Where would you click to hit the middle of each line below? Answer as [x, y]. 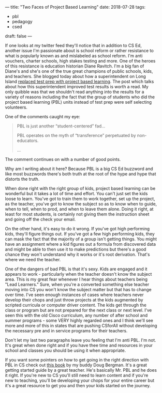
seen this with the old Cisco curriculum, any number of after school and [76, 315]
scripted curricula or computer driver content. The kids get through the [76, 305]
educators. [28, 141]
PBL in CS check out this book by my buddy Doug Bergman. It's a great [76, 365]
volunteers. [16, 107]
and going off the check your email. [40, 219]
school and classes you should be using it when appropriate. [66, 350]
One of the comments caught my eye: [43, 117]
